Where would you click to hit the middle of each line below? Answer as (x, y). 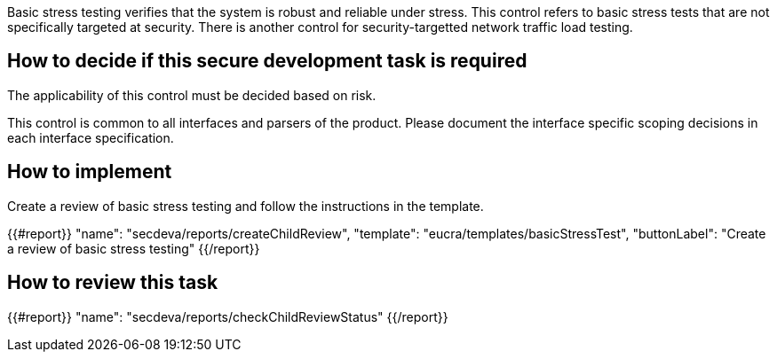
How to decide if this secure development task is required (267, 61)
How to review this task (113, 283)
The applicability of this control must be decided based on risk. (192, 95)
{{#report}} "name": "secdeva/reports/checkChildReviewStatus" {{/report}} (228, 316)
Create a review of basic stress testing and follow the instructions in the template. (246, 206)
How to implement (90, 172)
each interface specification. (91, 137)
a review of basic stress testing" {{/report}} (134, 248)
